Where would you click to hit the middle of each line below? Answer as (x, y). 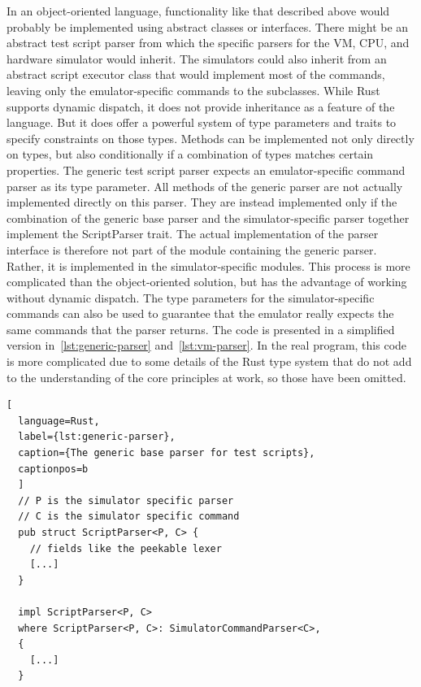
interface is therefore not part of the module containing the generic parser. (192, 249)
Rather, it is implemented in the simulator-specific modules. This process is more (208, 265)
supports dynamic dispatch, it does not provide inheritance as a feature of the (201, 106)
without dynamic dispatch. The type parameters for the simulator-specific (191, 297)
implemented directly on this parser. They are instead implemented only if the (202, 202)
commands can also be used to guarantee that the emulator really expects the (200, 313)
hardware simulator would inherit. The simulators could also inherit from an (197, 58)
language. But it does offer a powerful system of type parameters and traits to (202, 122)
